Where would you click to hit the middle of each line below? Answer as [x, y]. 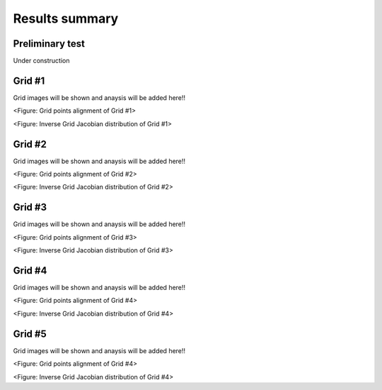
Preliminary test [49, 44]
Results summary [66, 18]
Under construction [41, 61]
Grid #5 [30, 334]
